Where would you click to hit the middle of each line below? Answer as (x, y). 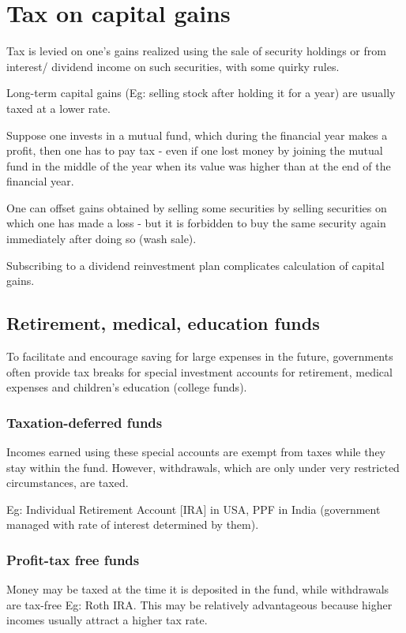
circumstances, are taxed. (68, 483)
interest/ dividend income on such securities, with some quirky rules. (173, 66)
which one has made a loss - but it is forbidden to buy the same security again (196, 223)
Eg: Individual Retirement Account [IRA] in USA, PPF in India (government (194, 509)
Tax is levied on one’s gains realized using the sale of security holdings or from (196, 51)
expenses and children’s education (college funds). (127, 387)
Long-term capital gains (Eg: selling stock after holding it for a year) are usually (201, 93)
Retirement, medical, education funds (163, 323)
